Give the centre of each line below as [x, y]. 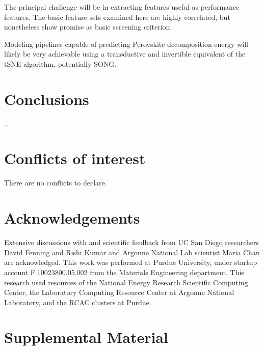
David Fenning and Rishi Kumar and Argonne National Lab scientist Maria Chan [132, 252]
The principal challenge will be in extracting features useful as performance [122, 7]
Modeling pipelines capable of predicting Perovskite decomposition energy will [126, 44]
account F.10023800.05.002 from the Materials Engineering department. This [124, 272]
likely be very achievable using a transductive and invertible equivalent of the [125, 54]
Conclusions [47, 99]
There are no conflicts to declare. [56, 183]
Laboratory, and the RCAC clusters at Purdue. [78, 302]
